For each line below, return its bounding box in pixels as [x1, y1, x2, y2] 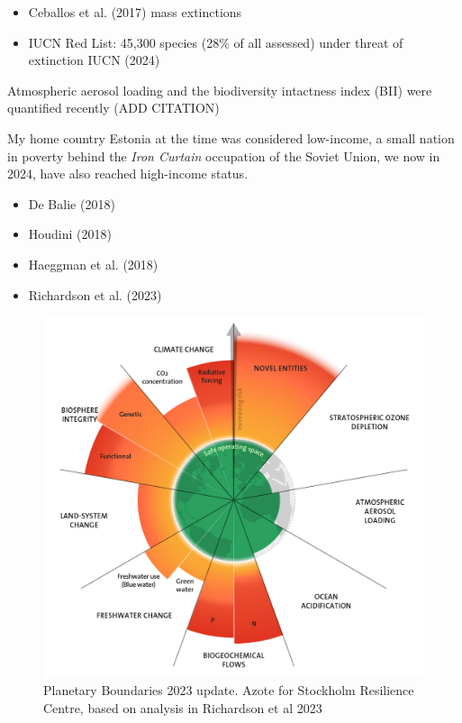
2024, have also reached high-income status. [7, 164, 249, 183]
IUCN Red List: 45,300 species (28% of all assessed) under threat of [28, 32, 403, 51]
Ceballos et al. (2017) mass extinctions [28, 3, 242, 21]
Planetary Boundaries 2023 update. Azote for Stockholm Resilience [43, 681, 414, 700]
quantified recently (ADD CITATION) [7, 98, 220, 117]
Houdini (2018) [28, 224, 112, 243]
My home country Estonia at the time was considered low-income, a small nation [7, 128, 455, 147]
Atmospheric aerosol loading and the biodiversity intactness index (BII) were [7, 80, 432, 99]
